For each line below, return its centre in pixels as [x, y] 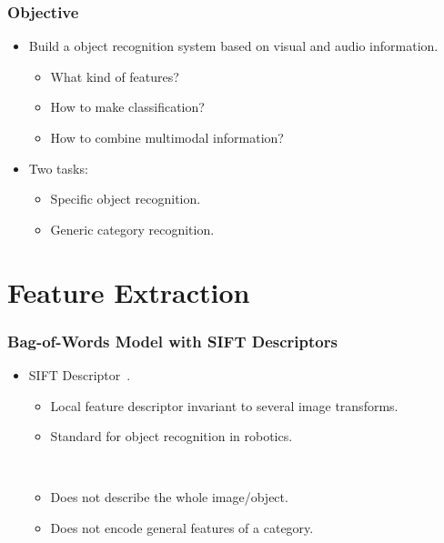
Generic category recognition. [132, 229]
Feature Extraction [129, 292]
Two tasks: [58, 168]
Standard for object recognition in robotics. [172, 436]
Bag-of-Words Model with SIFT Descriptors [172, 341]
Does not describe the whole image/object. [169, 497]
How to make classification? [127, 107]
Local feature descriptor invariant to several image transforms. [224, 405]
